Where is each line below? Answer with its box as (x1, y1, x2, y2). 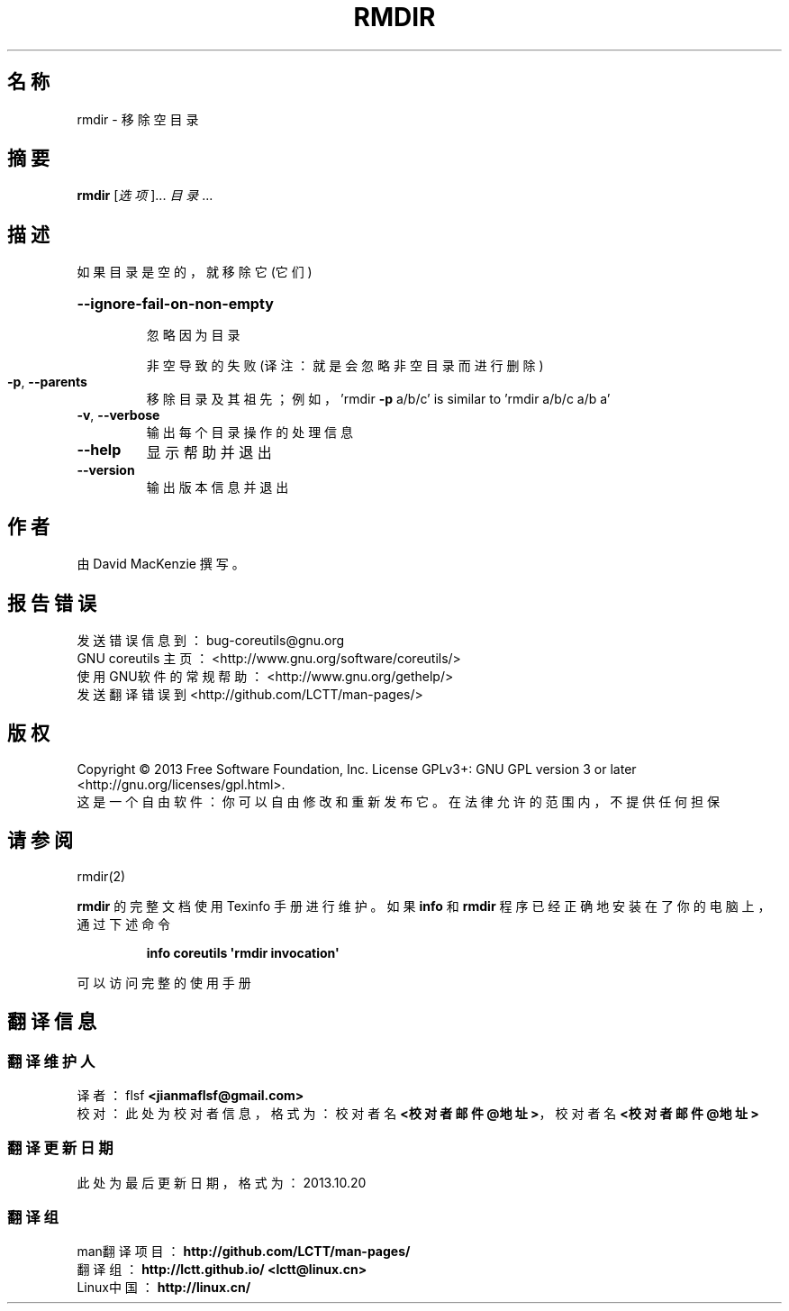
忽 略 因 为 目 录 (146, 327, 240, 343)
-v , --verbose (77, 407, 160, 423)
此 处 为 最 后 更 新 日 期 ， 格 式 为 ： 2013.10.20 (77, 1174, 367, 1190)
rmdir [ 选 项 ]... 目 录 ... (77, 187, 213, 204)
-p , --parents (7, 374, 87, 390)
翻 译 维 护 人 (7, 1052, 95, 1070)
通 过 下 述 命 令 (77, 915, 171, 932)
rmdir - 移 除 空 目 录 (77, 111, 199, 127)
